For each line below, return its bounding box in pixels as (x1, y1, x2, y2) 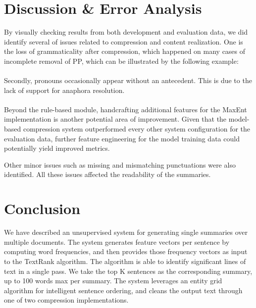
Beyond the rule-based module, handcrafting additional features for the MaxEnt (4, 104, 247, 114)
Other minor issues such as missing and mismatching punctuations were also (4, 159, 236, 170)
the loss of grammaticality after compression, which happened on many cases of (4, 46, 246, 56)
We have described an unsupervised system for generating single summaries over (4, 227, 248, 237)
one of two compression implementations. (4, 295, 129, 305)
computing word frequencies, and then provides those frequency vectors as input (4, 246, 248, 257)
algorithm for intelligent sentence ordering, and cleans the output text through (4, 285, 243, 295)
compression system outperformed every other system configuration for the (23, 124, 251, 134)
